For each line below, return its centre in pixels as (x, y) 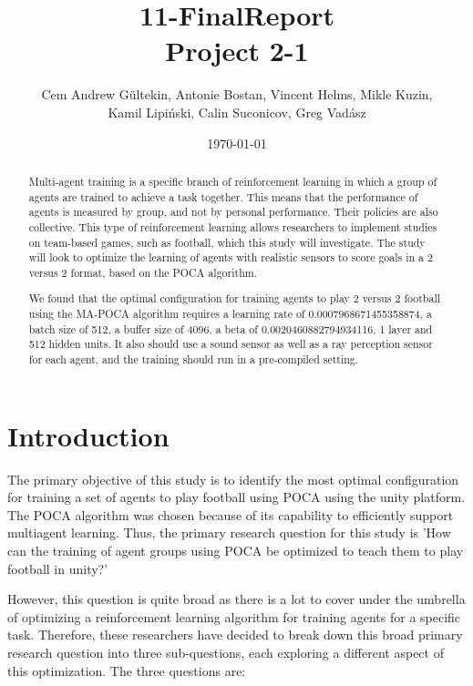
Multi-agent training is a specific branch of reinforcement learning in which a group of (233, 181)
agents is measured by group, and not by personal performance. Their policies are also (233, 212)
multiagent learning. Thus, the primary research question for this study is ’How (229, 532)
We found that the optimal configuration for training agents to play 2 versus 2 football (235, 298)
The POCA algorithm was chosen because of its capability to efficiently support (231, 514)
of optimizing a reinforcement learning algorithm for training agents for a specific (234, 616)
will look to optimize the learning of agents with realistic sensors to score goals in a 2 (231, 257)
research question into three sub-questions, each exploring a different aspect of (226, 652)
